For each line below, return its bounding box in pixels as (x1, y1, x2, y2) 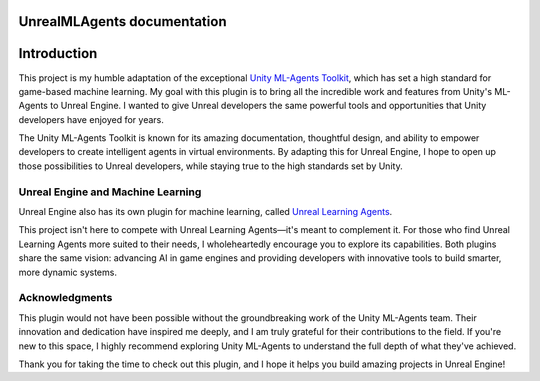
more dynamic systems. (18, 266, 117, 278)
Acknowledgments (18, 291, 113, 305)
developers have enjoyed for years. (18, 113, 164, 125)
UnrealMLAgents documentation (18, 13, 227, 30)
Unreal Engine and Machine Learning (18, 185, 202, 199)
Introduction (18, 45, 98, 62)
